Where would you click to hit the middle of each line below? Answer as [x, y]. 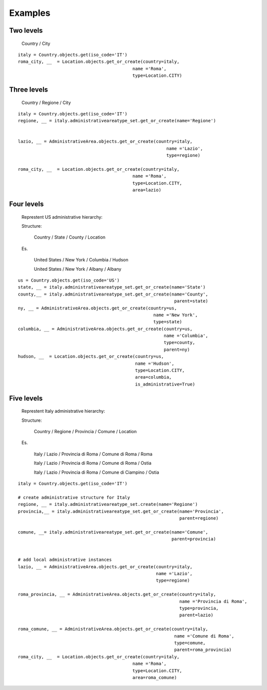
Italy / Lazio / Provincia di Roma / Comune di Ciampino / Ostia [96, 472]
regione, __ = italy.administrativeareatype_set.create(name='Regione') [108, 504]
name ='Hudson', [155, 363]
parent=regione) [199, 518]
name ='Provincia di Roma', [213, 601]
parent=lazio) [196, 615]
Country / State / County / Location [70, 237]
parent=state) [191, 301]
